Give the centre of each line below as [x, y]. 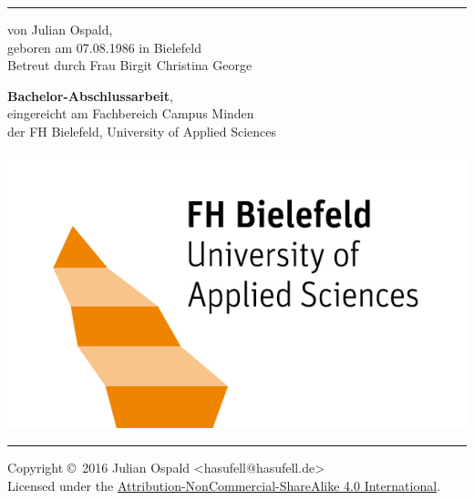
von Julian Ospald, [60, 29]
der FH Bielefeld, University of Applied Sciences [142, 131]
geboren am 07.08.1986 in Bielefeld [104, 47]
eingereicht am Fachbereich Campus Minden [131, 113]
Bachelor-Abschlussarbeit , [90, 95]
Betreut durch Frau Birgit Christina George [130, 65]
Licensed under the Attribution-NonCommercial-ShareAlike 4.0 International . [224, 485]
